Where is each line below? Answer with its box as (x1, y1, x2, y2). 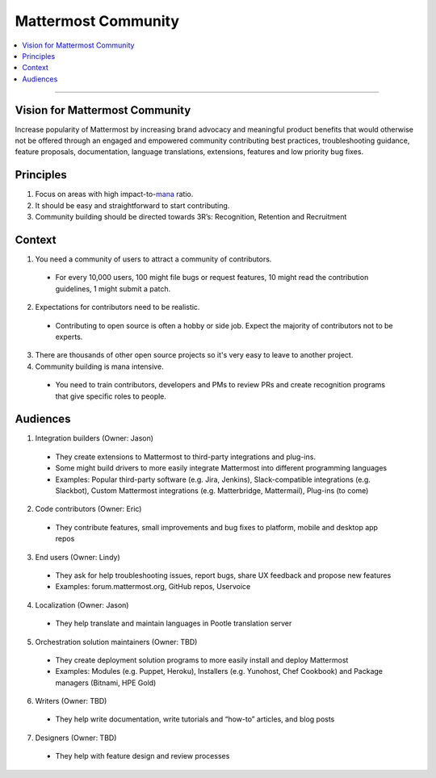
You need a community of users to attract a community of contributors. (35, 254, 272, 264)
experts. (55, 332, 83, 341)
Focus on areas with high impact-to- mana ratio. (35, 190, 194, 199)
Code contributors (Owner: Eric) (35, 504, 142, 514)
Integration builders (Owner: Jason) (35, 433, 153, 443)
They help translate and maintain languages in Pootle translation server (55, 618, 292, 629)
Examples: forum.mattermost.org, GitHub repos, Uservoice (55, 582, 251, 592)
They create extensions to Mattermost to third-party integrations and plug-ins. (55, 452, 317, 462)
